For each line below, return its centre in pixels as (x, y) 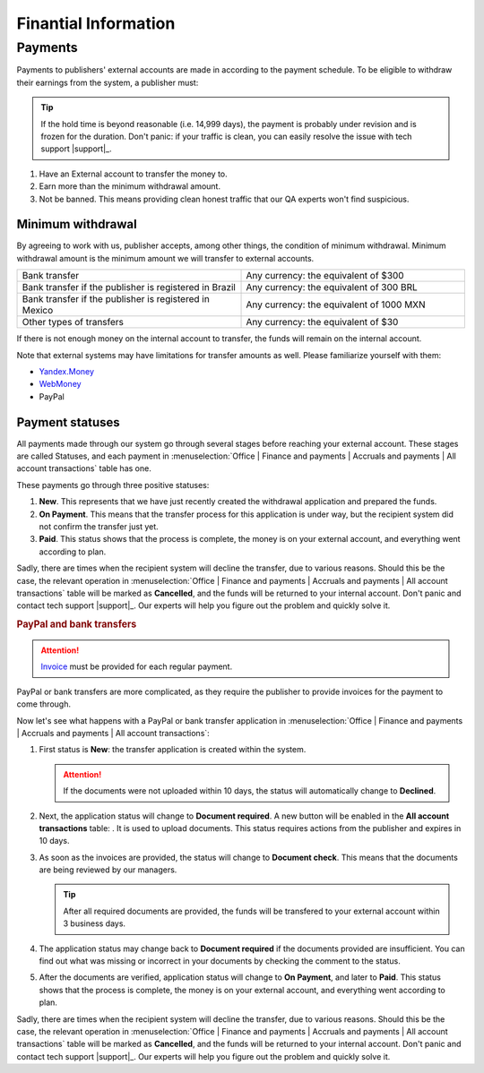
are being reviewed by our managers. (108, 870)
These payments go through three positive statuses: (113, 485)
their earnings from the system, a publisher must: (108, 82)
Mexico (38, 311)
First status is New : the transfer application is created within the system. (173, 750)
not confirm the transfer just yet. (99, 527)
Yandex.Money (66, 371)
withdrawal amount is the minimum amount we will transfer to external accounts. (165, 258)
